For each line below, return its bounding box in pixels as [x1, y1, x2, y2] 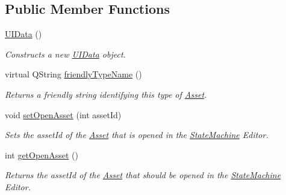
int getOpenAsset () [5, 148, 78, 161]
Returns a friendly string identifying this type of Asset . [5, 88, 207, 100]
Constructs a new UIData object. [5, 47, 126, 60]
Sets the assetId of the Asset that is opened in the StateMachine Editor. [5, 128, 269, 141]
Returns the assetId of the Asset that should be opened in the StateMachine [5, 169, 281, 181]
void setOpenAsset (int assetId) [5, 108, 122, 121]
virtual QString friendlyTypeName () [5, 68, 142, 80]
